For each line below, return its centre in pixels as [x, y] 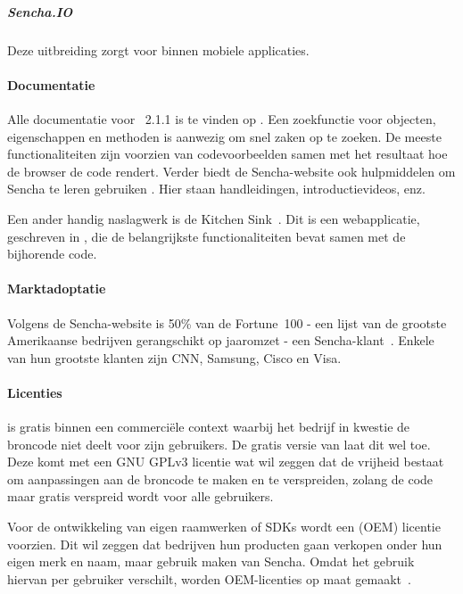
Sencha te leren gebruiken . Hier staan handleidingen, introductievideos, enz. [216, 189]
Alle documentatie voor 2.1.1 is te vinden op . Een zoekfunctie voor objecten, [222, 118]
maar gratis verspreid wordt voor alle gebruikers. [141, 496]
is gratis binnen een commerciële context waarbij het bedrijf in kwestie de [209, 427]
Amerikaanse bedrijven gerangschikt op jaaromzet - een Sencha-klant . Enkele [221, 340]
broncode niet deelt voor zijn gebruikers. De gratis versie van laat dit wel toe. [219, 444]
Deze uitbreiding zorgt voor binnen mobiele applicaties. [158, 49]
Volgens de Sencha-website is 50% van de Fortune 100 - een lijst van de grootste [227, 322]
